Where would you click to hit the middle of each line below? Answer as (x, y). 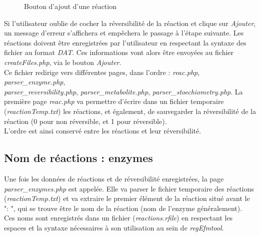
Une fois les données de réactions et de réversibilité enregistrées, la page (114, 178)
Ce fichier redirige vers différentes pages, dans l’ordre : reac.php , (102, 72)
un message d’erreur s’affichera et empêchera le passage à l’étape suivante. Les (124, 33)
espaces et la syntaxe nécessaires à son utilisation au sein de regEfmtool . (114, 227)
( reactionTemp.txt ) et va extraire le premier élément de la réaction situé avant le (127, 198)
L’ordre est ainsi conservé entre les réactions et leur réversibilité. (103, 131)
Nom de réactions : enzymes (78, 158)
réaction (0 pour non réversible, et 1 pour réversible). (85, 121)
